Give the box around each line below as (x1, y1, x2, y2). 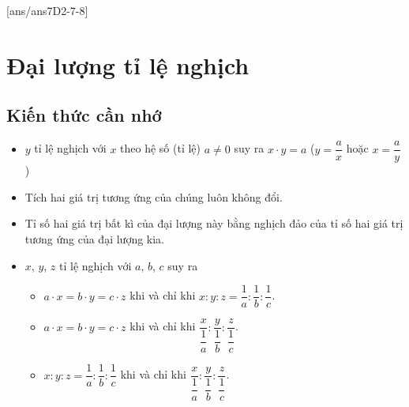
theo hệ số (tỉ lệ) (120, 140, 201, 156)
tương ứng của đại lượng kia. (24, 231, 165, 247)
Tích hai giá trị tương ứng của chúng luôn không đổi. (24, 188, 283, 205)
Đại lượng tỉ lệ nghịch (6, 48, 250, 81)
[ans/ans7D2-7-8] (6, 2, 88, 18)
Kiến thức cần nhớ (6, 103, 162, 127)
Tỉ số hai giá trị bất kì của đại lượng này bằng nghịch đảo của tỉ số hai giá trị (24, 215, 403, 232)
